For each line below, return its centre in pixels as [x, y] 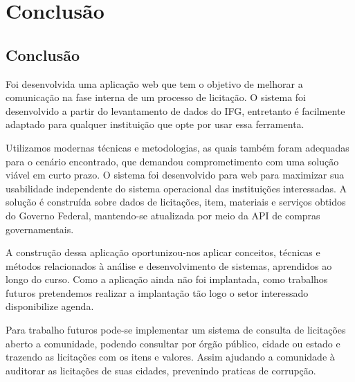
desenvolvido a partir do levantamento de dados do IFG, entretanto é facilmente [175, 110]
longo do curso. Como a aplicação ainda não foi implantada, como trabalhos [167, 279]
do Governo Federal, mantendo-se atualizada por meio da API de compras [163, 215]
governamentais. [40, 229]
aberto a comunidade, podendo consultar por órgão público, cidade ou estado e [173, 343]
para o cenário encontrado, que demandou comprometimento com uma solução [172, 161]
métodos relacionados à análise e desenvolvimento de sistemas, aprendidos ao [169, 265]
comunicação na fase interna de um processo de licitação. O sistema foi [156, 97]
